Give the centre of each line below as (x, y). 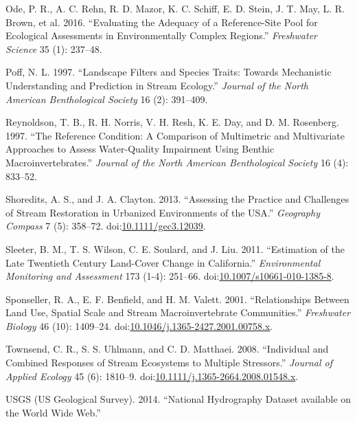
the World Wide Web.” (53, 412)
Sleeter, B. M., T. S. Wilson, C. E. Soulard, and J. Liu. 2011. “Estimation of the (175, 248)
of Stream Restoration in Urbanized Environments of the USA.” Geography (163, 212)
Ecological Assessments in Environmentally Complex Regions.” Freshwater (162, 35)
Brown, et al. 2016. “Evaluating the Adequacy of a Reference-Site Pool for (162, 22)
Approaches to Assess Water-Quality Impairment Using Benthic (140, 149)
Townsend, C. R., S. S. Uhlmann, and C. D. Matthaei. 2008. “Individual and (167, 349)
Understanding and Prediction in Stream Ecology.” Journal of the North (157, 85)
